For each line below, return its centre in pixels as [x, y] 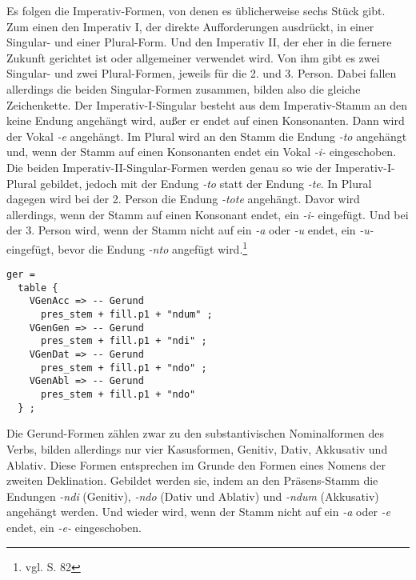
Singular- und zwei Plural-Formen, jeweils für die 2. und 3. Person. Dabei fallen [202, 73]
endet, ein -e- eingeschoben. [74, 527]
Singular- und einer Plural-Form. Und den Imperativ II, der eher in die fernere [199, 42]
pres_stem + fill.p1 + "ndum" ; [126, 315]
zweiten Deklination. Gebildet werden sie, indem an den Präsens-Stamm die [192, 480]
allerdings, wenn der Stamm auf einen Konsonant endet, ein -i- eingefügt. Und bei [208, 214]
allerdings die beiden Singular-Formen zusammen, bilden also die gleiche [184, 88]
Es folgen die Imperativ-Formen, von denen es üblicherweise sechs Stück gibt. [196, 10]
